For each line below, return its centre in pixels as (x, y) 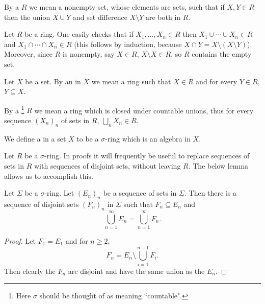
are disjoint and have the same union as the (136, 271)
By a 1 (14, 109)
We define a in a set (35, 138)
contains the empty (222, 54)
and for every (217, 81)
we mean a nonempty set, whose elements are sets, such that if (127, 7)
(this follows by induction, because (128, 44)
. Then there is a (210, 193)
